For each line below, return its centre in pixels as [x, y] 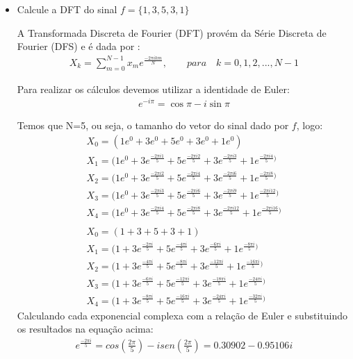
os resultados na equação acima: [85, 329]
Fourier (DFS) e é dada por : [79, 46]
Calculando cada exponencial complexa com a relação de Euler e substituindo [182, 315]
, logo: [310, 125]
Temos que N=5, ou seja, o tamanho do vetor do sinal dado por [153, 125]
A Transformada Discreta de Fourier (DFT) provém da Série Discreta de [172, 32]
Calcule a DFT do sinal [67, 9]
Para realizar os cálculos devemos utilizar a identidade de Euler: [153, 89]
